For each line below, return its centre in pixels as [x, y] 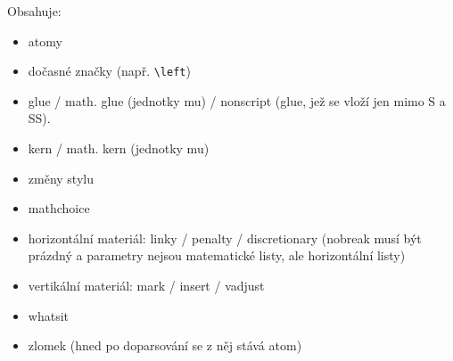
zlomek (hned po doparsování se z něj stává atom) [165, 345]
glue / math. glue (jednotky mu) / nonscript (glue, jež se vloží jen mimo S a [237, 100]
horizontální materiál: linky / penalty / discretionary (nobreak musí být [225, 238]
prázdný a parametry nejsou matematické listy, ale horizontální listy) [217, 255]
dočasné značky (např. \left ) [109, 71]
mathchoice [59, 208]
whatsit [48, 315]
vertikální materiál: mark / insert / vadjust [146, 285]
